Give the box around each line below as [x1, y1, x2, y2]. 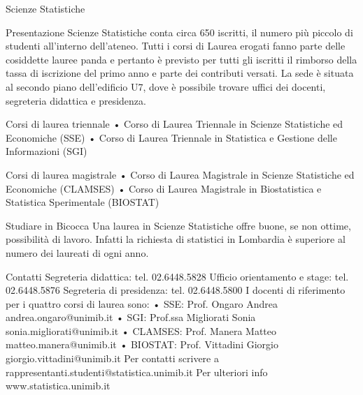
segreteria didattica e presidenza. [6, 93, 146, 107]
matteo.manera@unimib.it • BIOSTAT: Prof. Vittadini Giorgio [6, 337, 278, 352]
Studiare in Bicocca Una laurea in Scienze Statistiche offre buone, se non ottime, [6, 218, 351, 232]
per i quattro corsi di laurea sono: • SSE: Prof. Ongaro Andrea [6, 296, 278, 311]
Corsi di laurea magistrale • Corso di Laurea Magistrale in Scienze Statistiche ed [6, 167, 355, 181]
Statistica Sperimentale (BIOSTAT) [6, 195, 159, 209]
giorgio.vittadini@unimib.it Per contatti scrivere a [6, 351, 219, 366]
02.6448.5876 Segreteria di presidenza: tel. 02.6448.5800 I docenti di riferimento [6, 283, 346, 297]
